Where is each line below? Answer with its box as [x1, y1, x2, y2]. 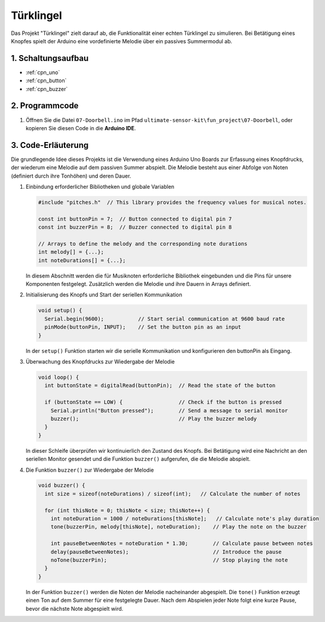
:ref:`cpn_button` [25, 77, 67, 84]
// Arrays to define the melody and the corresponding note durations [38, 240, 248, 247]
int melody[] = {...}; [38, 249, 104, 256]
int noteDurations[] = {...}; [38, 257, 126, 263]
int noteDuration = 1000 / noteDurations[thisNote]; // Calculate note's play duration [50, 515, 320, 522]
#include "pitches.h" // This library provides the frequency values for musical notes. [38, 199, 307, 205]
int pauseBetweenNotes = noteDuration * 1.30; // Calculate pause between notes [50, 540, 313, 547]
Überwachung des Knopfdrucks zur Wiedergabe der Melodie [25, 358, 175, 365]
